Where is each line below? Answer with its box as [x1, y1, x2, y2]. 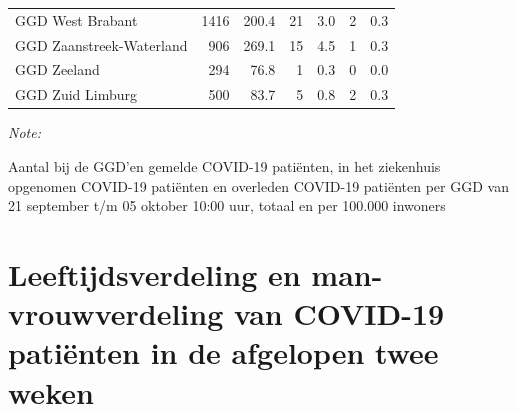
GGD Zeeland [15, 59, 100, 80]
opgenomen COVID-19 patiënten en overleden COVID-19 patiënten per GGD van [8, 175, 509, 196]
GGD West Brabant [15, 9, 138, 30]
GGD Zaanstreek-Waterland [15, 34, 188, 55]
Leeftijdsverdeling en [8, 253, 301, 294]
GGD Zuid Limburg [15, 84, 137, 105]
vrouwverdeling [8, 293, 224, 334]
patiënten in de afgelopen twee [8, 332, 439, 373]
